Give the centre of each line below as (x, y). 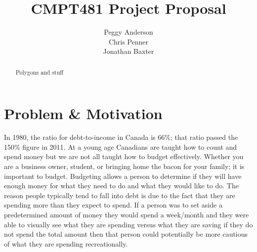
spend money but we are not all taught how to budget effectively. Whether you (124, 156)
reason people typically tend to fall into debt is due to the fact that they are (120, 195)
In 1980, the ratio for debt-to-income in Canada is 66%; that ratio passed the (121, 137)
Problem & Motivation (83, 113)
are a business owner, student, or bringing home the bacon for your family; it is (124, 166)
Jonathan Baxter (128, 51)
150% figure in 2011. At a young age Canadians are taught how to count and (121, 147)
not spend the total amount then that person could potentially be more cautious (126, 234)
